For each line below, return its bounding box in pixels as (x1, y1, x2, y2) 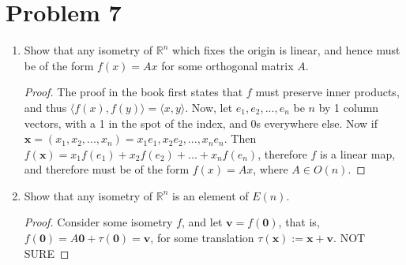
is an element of (172, 187, 249, 203)
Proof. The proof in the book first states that (24, 84, 243, 100)
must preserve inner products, (255, 84, 400, 100)
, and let (182, 214, 223, 230)
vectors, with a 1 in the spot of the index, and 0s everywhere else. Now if (24, 114, 378, 131)
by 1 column (318, 99, 379, 115)
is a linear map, (320, 145, 396, 162)
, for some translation (150, 230, 254, 246)
